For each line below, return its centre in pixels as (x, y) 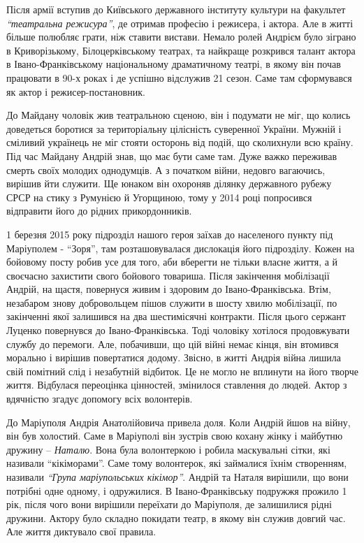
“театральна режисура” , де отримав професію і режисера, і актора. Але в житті (180, 23)
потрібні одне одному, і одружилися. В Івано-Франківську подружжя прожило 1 (177, 490)
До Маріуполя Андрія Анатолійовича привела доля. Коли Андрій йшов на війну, (179, 422)
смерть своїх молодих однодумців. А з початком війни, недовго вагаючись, (166, 169)
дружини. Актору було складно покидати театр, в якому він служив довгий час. (176, 517)
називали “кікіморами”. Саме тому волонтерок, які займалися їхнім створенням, (177, 463)
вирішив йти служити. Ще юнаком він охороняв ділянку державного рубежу (169, 183)
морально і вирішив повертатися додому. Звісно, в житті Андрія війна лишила (174, 357)
